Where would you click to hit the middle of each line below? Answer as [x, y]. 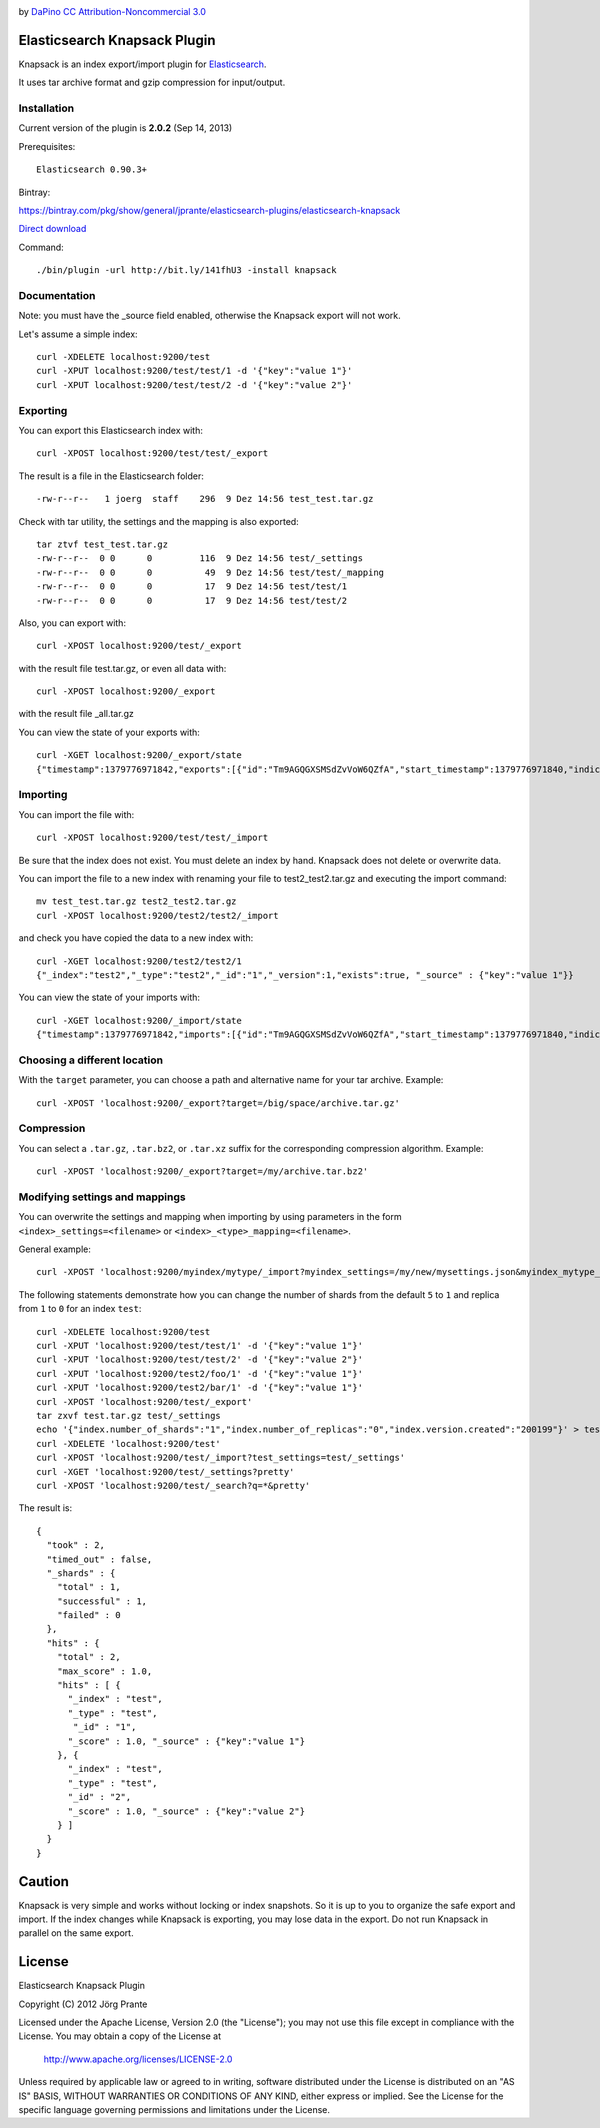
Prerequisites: [47, 146]
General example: [55, 1249]
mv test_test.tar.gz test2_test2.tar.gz [136, 901]
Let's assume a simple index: [78, 334]
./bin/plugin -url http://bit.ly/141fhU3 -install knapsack [186, 270]
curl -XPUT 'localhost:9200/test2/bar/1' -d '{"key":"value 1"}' [200, 1388]
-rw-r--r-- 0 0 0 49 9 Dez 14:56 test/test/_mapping [210, 572]
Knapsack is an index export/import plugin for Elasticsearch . [142, 64]
